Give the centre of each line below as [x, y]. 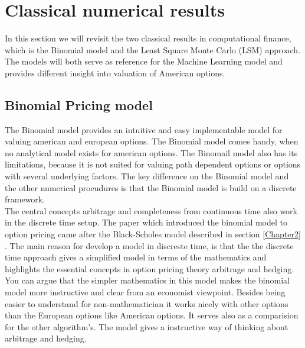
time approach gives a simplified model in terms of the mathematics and [136, 257]
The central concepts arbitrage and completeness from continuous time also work [151, 210]
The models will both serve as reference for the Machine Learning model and [144, 61]
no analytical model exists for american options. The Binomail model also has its [151, 152]
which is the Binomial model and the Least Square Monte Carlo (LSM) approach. [152, 49]
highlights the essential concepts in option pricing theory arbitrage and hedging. [150, 268]
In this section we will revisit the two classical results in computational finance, [148, 38]
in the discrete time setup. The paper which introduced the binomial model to [146, 222]
